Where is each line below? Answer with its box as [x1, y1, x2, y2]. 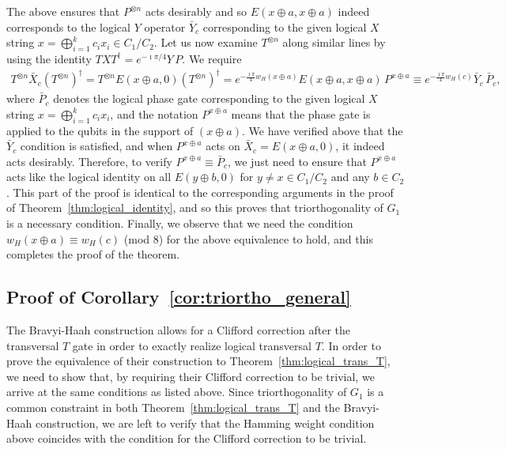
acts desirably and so [145, 3, 247, 19]
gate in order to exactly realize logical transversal [72, 337, 312, 353]
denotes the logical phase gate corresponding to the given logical [53, 90, 365, 107]
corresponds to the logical [6, 18, 130, 35]
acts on [206, 138, 240, 154]
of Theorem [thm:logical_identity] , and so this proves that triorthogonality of [6, 199, 383, 216]
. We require [182, 50, 242, 66]
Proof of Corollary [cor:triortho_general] [6, 285, 351, 309]
